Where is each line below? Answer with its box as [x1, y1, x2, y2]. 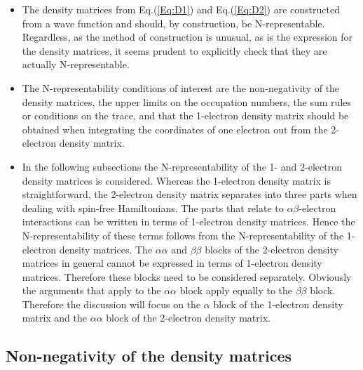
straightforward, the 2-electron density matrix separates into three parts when [22, 187, 357, 201]
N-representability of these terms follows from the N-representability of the [22, 227, 344, 242]
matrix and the [22, 310, 88, 325]
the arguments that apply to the [22, 283, 161, 298]
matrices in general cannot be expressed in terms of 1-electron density [22, 256, 322, 270]
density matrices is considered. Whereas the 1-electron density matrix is [22, 173, 331, 187]
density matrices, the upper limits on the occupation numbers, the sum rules [22, 94, 352, 109]
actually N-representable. [22, 57, 130, 72]
